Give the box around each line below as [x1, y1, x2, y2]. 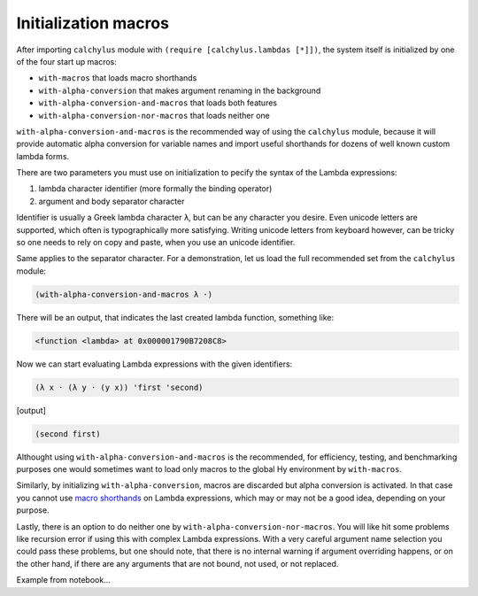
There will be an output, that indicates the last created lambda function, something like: [16, 312, 335, 322]
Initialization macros [16, 13, 170, 33]
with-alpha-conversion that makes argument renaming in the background [38, 85, 321, 96]
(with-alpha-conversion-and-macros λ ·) [35, 289, 212, 299]
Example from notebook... [16, 575, 111, 585]
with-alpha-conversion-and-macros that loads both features [38, 97, 278, 108]
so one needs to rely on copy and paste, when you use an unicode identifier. [16, 237, 296, 248]
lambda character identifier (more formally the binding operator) [38, 183, 273, 194]
